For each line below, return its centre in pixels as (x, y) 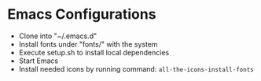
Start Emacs (39, 61)
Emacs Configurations (82, 14)
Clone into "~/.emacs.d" (58, 36)
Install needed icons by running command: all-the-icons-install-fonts (136, 69)
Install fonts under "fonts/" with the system (88, 44)
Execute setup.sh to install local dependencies (94, 52)
